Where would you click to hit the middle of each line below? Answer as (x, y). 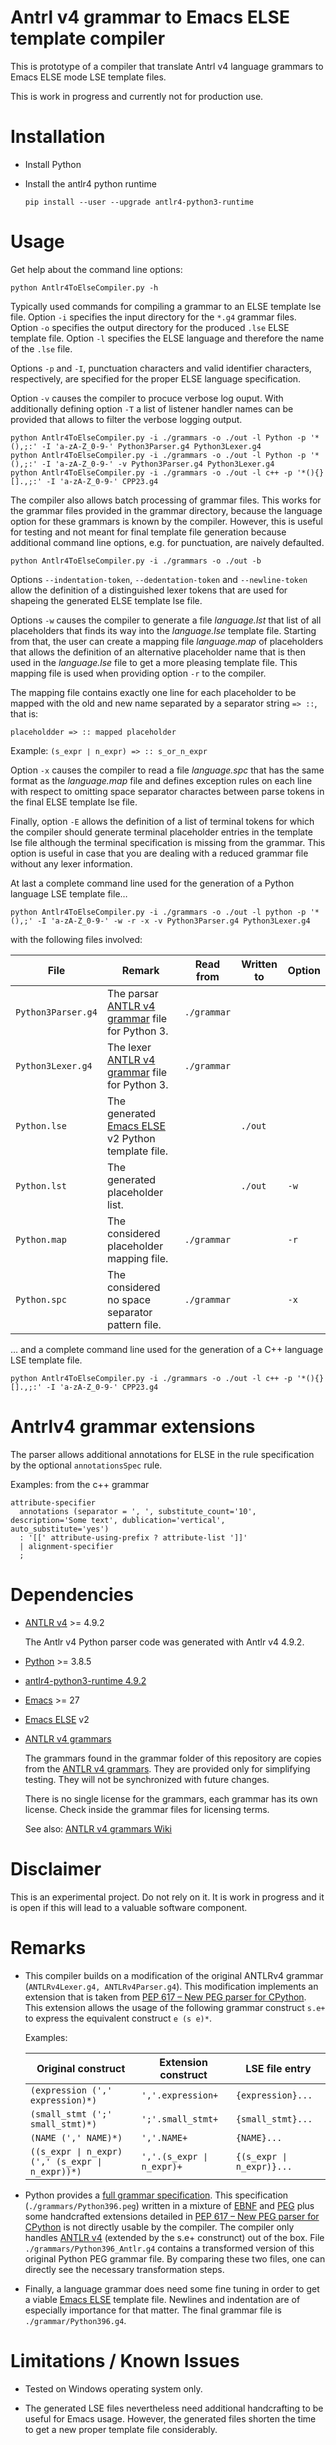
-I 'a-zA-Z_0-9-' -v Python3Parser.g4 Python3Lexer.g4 (158, 464)
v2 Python (131, 1138)
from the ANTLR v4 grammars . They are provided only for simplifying (167, 1768)
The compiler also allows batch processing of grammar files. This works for (166, 500)
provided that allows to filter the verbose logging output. (126, 419)
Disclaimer (56, 1868)
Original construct (81, 2068)
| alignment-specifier (66, 1546)
